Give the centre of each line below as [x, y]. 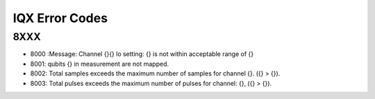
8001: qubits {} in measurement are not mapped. [100, 64]
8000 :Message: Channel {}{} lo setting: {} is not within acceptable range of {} [142, 54]
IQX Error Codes [60, 18]
